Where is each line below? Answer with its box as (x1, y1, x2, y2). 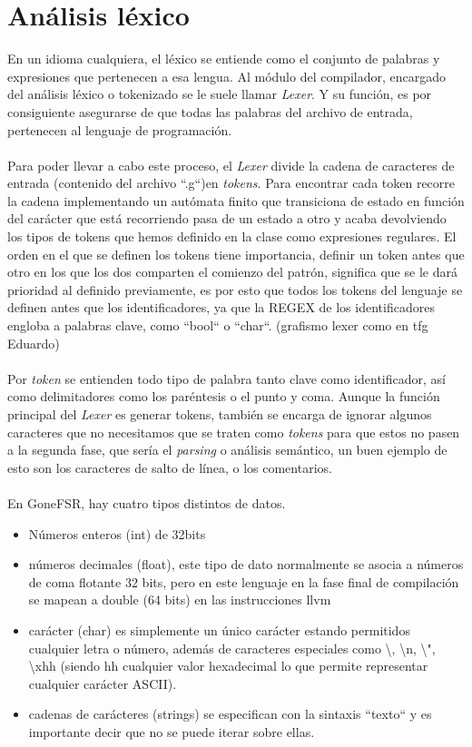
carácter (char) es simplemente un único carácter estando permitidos (28, 620, 410, 639)
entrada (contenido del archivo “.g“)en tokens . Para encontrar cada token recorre (7, 173, 456, 192)
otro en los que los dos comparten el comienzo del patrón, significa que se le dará (7, 262, 457, 281)
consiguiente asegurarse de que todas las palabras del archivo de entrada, (7, 102, 413, 121)
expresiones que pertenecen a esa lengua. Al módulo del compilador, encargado (7, 66, 446, 85)
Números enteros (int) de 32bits (28, 524, 206, 543)
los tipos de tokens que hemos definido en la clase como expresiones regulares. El (7, 227, 457, 246)
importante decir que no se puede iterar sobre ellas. (28, 722, 315, 741)
